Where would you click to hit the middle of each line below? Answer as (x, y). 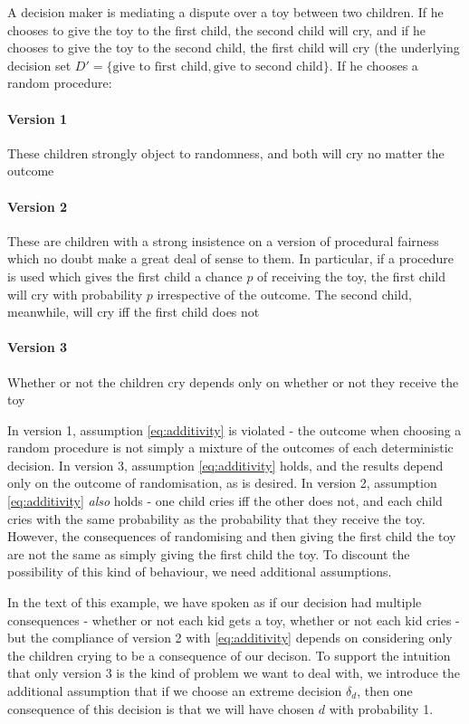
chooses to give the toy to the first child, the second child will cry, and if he (216, 29)
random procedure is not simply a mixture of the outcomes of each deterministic (230, 448)
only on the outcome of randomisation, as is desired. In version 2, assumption (222, 483)
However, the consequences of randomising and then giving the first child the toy (232, 536)
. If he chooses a (373, 65)
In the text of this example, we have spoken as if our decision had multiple (215, 602)
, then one (385, 691)
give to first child (160, 67)
